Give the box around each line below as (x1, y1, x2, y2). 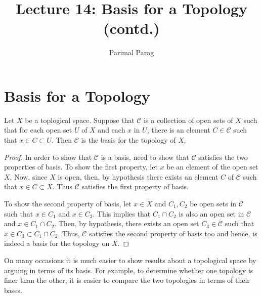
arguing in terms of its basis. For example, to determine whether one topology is (4, 265, 253, 275)
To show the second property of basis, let (4, 198, 132, 208)
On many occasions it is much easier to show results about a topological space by (4, 254, 256, 265)
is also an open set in (179, 208, 244, 219)
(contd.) (103, 18, 160, 38)
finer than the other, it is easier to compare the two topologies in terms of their (4, 275, 250, 285)
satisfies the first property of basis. (81, 181, 189, 192)
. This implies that (93, 208, 151, 219)
